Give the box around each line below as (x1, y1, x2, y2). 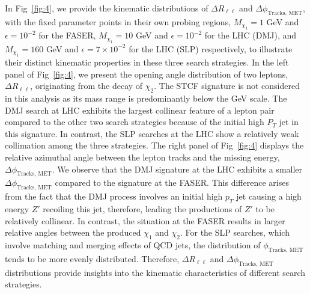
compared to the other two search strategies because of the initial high (5, 115, 264, 128)
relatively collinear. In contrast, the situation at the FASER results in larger (5, 214, 285, 227)
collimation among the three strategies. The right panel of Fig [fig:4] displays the (5, 139, 304, 152)
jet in (279, 115, 299, 128)
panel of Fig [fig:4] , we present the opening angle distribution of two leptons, (5, 67, 288, 80)
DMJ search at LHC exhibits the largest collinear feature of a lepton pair (5, 103, 275, 116)
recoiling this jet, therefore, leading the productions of (43, 202, 242, 215)
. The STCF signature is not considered (154, 79, 300, 92)
